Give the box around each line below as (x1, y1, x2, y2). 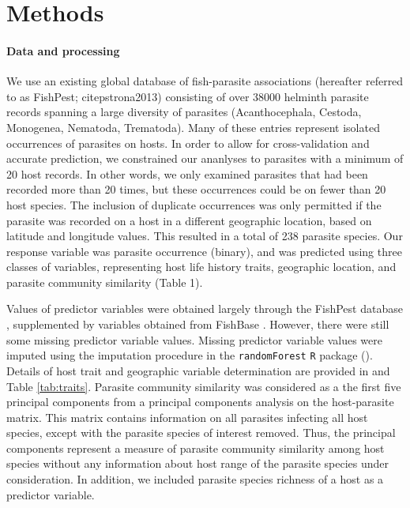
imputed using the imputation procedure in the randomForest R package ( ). (6, 347, 373, 363)
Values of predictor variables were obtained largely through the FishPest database (6, 300, 403, 317)
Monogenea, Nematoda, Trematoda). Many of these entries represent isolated (6, 119, 380, 135)
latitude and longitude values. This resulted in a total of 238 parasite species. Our (6, 228, 403, 244)
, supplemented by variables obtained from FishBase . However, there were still (6, 316, 389, 333)
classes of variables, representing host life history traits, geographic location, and (6, 258, 397, 275)
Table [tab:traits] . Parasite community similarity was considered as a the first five (6, 378, 401, 394)
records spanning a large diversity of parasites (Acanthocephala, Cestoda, (6, 103, 362, 120)
